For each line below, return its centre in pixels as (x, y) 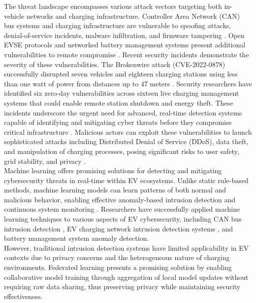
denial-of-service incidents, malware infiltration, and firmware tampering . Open (124, 35)
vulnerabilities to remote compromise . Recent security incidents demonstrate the (127, 54)
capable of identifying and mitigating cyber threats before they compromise (118, 122)
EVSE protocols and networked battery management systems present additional (125, 45)
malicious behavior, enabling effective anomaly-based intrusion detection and (120, 199)
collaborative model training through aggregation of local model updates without (126, 277)
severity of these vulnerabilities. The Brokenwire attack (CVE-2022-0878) (115, 64)
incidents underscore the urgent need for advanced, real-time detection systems (123, 112)
